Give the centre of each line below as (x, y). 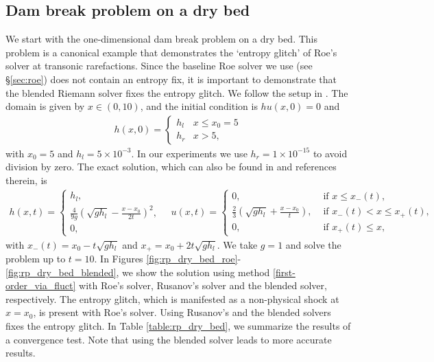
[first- (284, 272)
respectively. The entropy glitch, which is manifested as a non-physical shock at (172, 298)
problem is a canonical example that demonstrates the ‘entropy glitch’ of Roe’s (171, 52)
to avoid (330, 153)
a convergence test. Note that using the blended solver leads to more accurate (169, 339)
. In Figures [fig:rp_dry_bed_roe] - (168, 259)
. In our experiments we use (189, 153)
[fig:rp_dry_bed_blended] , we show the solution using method (138, 272)
